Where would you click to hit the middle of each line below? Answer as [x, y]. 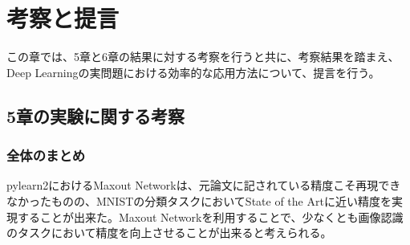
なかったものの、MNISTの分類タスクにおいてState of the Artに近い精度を [199, 200]
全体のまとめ [46, 155]
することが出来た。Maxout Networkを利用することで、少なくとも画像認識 [210, 216]
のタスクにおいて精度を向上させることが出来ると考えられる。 [169, 233]
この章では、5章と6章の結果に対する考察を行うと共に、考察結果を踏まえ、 [203, 57]
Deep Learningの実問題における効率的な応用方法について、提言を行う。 [193, 72]
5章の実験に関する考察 [96, 115]
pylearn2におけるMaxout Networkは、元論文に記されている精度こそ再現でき [204, 185]
